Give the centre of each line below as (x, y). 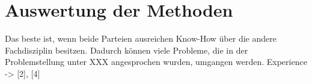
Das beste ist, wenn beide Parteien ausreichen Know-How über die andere (141, 38)
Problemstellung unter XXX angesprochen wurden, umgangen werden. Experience (156, 62)
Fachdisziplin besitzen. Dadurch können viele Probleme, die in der (127, 50)
